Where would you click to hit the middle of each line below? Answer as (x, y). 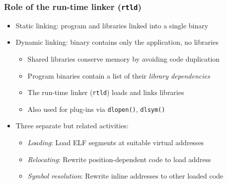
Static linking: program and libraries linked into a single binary (112, 25)
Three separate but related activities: (72, 126)
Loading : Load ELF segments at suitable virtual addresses (116, 142)
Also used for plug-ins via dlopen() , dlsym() (96, 109)
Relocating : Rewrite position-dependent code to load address (119, 159)
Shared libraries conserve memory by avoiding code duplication (124, 58)
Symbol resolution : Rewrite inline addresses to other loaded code (125, 176)
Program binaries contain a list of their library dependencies (119, 75)
